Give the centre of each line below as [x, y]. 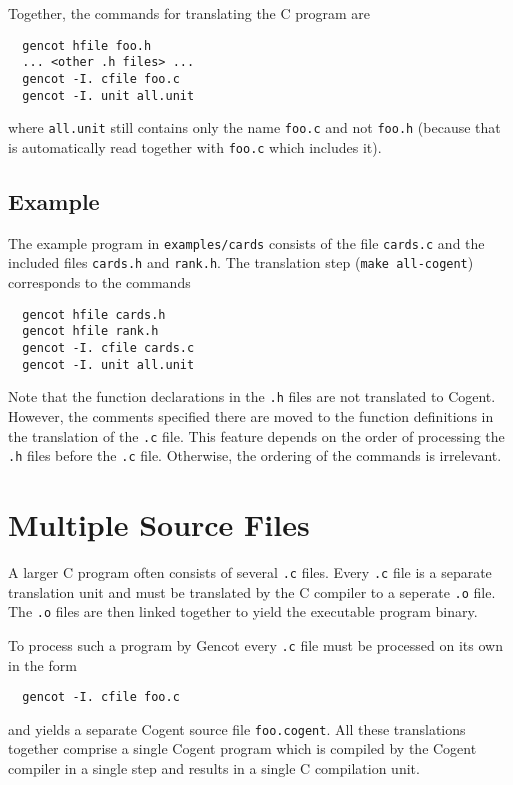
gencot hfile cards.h [94, 314]
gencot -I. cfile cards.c [108, 347]
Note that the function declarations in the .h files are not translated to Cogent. [252, 396]
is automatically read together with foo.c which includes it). [195, 146]
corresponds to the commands [99, 282]
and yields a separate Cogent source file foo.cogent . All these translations [237, 728]
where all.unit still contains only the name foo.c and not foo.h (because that [254, 127]
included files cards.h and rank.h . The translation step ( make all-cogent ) [241, 262]
